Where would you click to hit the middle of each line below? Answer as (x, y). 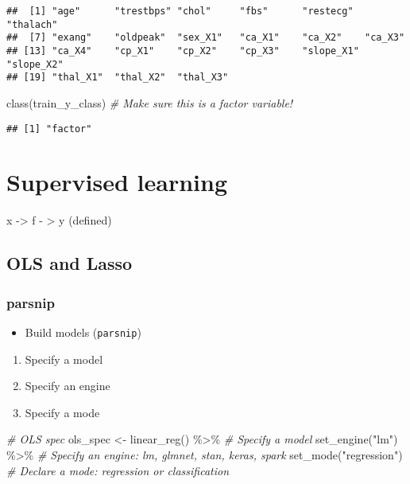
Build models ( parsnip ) (83, 332)
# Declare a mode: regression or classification (118, 470)
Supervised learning (117, 182)
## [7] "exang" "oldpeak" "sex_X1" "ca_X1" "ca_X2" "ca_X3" (206, 38)
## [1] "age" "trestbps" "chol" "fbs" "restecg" (180, 11)
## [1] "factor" (49, 129)
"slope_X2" (35, 64)
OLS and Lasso (70, 263)
